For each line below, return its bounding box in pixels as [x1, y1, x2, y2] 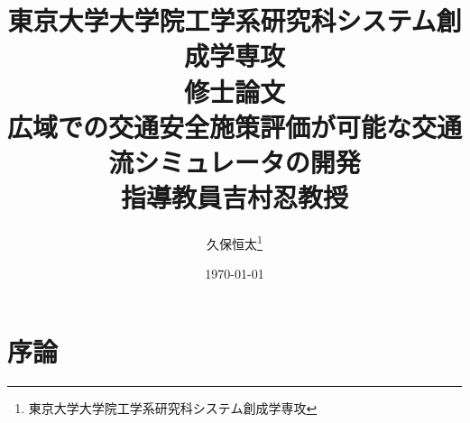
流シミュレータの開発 [108, 143, 361, 179]
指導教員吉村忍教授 [120, 179, 348, 216]
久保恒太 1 [207, 232, 263, 253]
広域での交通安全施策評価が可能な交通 [7, 107, 463, 144]
